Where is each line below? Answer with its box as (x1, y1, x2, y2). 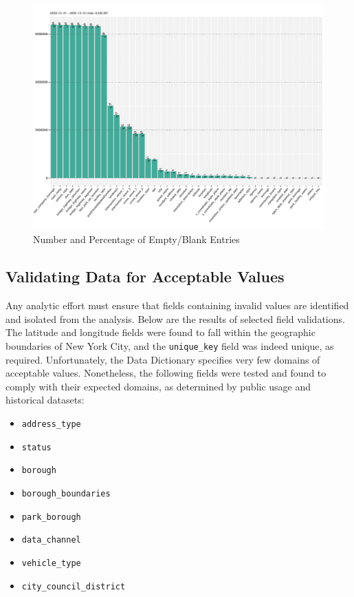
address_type (21, 419, 81, 430)
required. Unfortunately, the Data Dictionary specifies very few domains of (5, 352, 320, 366)
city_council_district (21, 581, 126, 591)
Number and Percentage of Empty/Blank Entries (33, 232, 240, 247)
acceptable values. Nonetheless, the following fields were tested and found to (5, 366, 327, 380)
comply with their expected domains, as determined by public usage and (5, 379, 311, 393)
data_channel (21, 535, 81, 545)
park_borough (21, 512, 81, 522)
